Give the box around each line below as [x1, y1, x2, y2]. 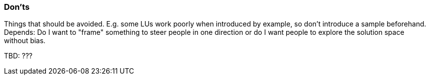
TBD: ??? [4, 52, 33, 60]
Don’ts [4, 2, 30, 12]
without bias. [4, 36, 46, 45]
